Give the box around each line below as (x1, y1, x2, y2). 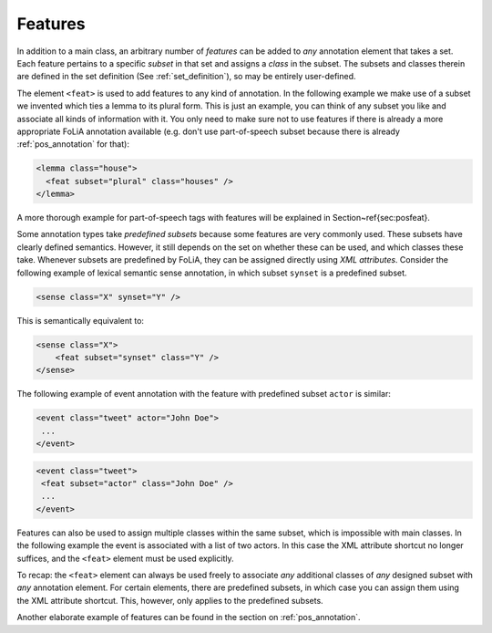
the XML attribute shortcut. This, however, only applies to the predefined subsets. (16, 595, 323, 606)
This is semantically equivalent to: (16, 315, 145, 326)
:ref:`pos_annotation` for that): (16, 139, 129, 150)
